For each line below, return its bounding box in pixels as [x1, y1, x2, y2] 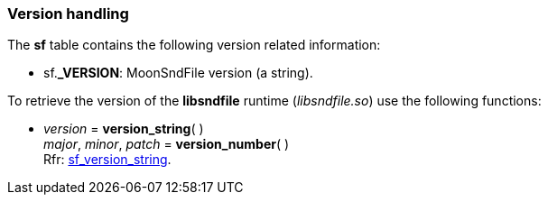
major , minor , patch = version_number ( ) [43, 136, 290, 152]
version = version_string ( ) [43, 121, 204, 137]
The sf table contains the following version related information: [7, 37, 381, 53]
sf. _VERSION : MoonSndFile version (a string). [43, 65, 313, 81]
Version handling [7, 5, 129, 23]
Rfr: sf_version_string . [43, 151, 172, 168]
